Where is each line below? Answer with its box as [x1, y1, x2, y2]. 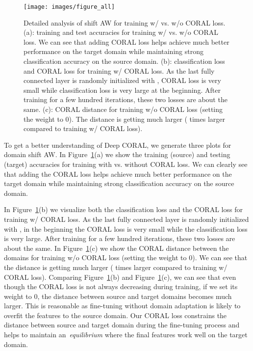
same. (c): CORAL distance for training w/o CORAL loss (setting [24, 104, 223, 114]
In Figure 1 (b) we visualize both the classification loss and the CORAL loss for [4, 204, 243, 215]
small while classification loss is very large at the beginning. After [24, 84, 221, 95]
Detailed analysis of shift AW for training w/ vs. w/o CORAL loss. [24, 17, 226, 27]
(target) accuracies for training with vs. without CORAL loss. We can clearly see [4, 159, 248, 169]
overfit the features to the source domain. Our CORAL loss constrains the [4, 310, 227, 320]
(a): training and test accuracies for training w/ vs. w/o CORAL [24, 27, 219, 37]
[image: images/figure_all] [24, 3, 115, 10]
